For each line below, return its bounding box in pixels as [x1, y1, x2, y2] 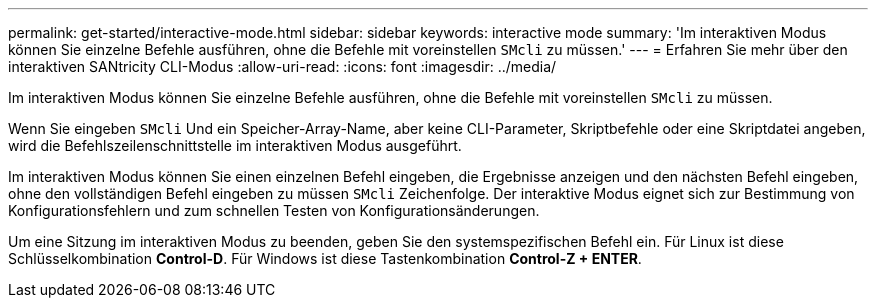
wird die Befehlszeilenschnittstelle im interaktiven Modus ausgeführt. [8, 137, 462, 154]
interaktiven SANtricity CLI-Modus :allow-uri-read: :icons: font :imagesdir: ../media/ [8, 58, 557, 75]
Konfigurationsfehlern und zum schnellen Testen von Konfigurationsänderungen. [8, 202, 540, 219]
